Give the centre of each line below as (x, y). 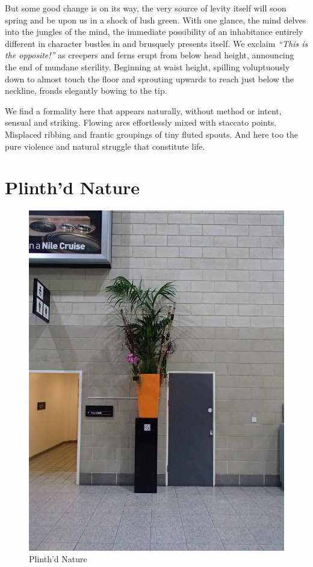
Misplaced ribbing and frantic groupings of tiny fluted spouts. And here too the (152, 134)
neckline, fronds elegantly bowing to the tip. (86, 90)
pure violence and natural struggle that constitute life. (105, 146)
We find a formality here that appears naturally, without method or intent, (143, 110)
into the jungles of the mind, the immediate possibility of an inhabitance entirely (154, 32)
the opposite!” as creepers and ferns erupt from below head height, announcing (150, 55)
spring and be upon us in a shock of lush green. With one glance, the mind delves (156, 20)
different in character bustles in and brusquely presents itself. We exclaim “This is (156, 43)
